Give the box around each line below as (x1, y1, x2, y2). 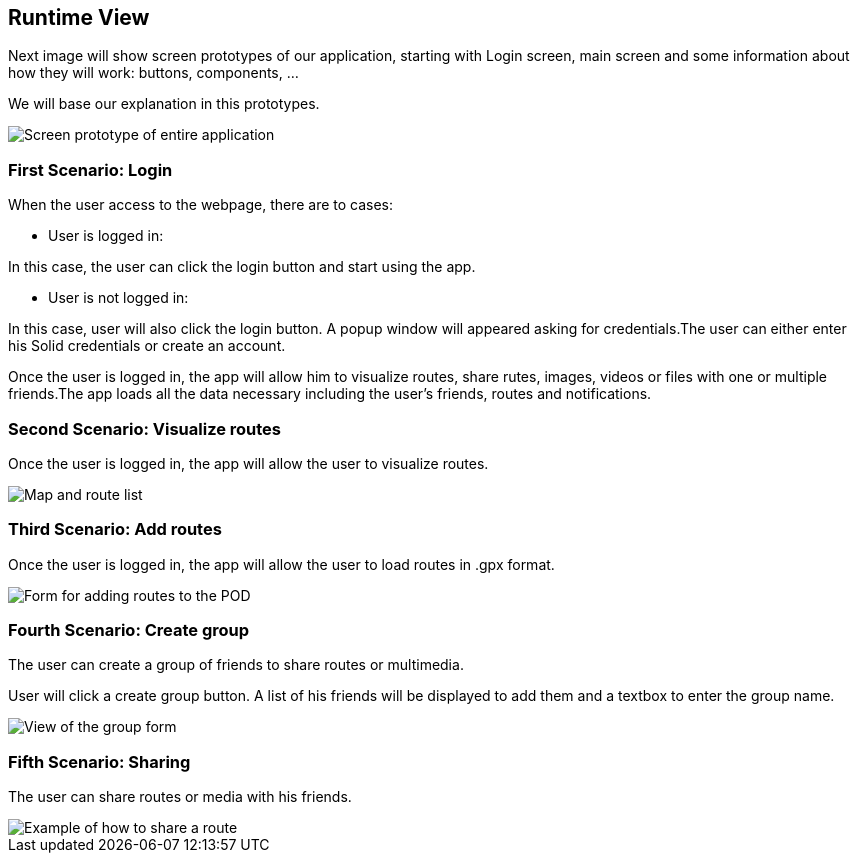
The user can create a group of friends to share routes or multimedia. (8, 656, 464, 674)
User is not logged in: (48, 289, 189, 307)
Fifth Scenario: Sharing (8, 751, 191, 772)
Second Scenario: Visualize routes (8, 418, 282, 439)
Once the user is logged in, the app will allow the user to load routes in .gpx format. (8, 555, 555, 573)
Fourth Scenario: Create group (8, 620, 250, 641)
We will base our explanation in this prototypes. (8, 95, 320, 113)
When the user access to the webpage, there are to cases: (8, 196, 394, 214)
